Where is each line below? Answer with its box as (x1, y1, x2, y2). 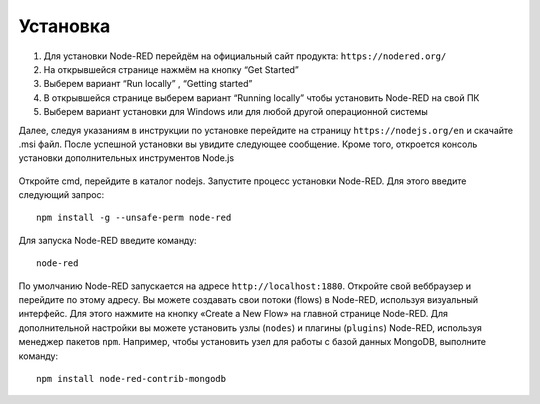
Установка (18, 15, 111, 37)
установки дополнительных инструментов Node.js (18, 152, 235, 164)
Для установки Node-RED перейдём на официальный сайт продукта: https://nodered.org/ (43, 50, 447, 62)
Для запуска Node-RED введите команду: (18, 234, 197, 246)
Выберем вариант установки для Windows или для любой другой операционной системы (43, 106, 429, 118)
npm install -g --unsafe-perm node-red (36, 212, 232, 224)
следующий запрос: (18, 189, 105, 201)
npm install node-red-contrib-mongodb (36, 373, 227, 384)
